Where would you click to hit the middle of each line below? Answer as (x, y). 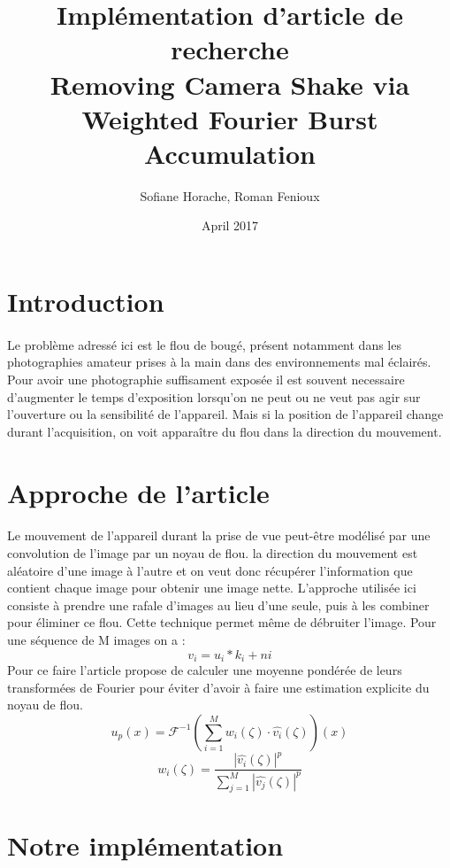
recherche (230, 49)
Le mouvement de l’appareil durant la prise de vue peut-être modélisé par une (219, 535)
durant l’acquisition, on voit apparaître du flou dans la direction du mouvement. (225, 431)
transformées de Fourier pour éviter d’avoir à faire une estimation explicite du (218, 687)
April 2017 (230, 225)
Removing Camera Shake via (230, 84)
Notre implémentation (145, 845)
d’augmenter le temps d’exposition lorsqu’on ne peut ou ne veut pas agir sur (214, 396)
